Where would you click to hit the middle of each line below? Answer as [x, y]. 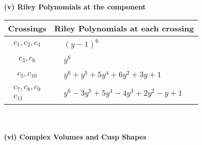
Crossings [27, 28]
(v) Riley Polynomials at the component [75, 6]
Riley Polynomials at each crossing [124, 28]
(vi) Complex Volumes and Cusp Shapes [75, 136]
